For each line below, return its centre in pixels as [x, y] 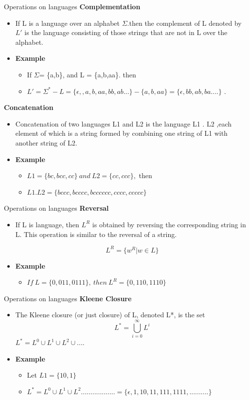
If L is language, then [47, 224]
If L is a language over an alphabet [67, 23]
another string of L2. [46, 142]
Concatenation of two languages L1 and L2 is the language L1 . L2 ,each [124, 123]
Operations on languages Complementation [72, 6]
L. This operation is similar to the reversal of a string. [96, 234]
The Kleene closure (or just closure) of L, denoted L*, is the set [110, 315]
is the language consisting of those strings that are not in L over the [126, 32]
